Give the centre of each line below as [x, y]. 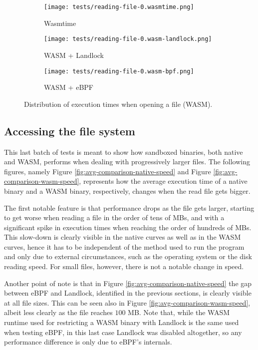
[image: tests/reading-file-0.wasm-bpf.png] [119, 71]
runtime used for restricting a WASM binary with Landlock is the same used [122, 322]
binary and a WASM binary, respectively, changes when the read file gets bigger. [127, 190]
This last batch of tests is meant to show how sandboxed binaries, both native [124, 152]
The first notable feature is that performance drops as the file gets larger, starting [129, 207]
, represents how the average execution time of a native [163, 181]
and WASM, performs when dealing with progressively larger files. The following [127, 162]
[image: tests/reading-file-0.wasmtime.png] [119, 7]
